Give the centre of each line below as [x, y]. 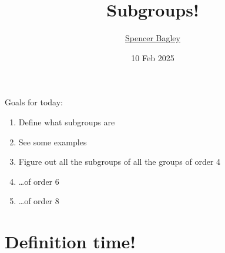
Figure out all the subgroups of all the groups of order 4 [120, 162]
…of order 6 [39, 181]
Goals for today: [34, 102]
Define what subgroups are [67, 121]
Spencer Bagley [153, 38]
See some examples [53, 142]
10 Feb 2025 [153, 57]
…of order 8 [39, 201]
